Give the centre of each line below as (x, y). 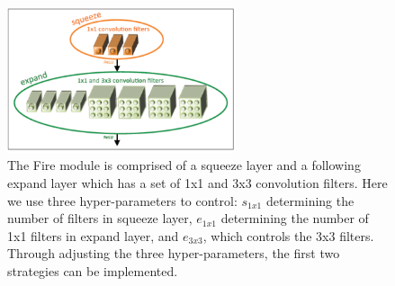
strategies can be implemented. (93, 270)
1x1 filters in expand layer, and (93, 235)
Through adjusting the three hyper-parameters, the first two (174, 253)
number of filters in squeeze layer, (100, 218)
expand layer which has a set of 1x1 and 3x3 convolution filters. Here (197, 182)
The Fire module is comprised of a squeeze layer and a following (184, 165)
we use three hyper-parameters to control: (122, 200)
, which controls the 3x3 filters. (288, 235)
